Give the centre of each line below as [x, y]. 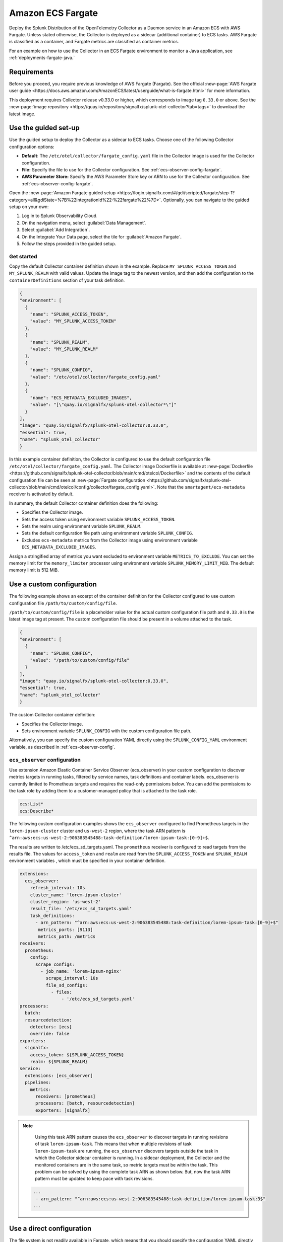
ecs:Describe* [37, 811]
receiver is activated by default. [41, 494]
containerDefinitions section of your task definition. [67, 280]
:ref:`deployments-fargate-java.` [42, 58]
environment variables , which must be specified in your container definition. [87, 861]
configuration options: [32, 147]
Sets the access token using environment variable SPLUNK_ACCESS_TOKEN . [99, 519]
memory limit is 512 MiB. [34, 570]
